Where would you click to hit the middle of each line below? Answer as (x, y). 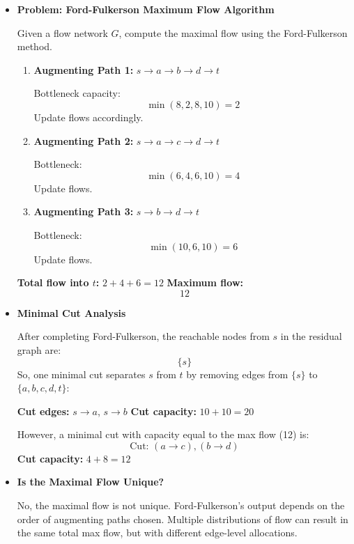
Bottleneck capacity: (77, 93)
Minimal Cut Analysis (71, 312)
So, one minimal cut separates (81, 374)
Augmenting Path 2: (84, 140)
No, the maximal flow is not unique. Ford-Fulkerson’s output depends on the (181, 505)
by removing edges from (237, 374)
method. (34, 46)
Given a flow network (62, 32)
